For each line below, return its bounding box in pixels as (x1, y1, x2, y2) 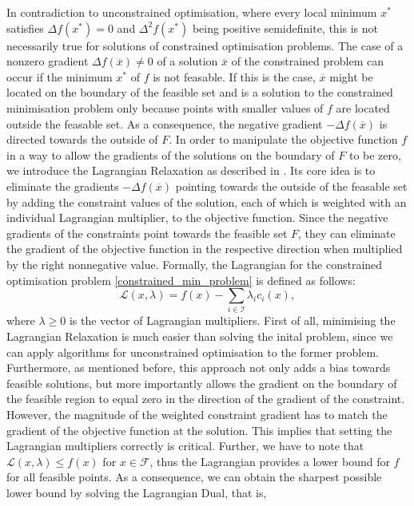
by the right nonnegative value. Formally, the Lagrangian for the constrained (6, 255, 383, 272)
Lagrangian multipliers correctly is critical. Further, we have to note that (6, 437, 364, 454)
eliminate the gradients (6, 177, 119, 194)
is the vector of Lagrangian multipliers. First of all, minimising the (69, 312, 396, 329)
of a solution (157, 53, 218, 69)
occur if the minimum (6, 68, 113, 85)
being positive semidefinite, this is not (192, 19, 379, 36)
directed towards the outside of (6, 131, 158, 148)
